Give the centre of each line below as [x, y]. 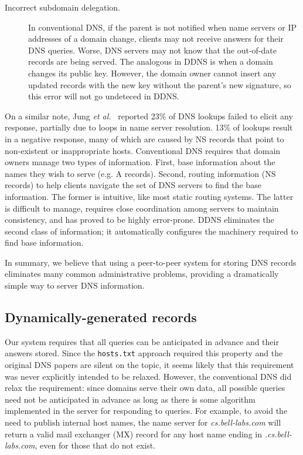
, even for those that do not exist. [95, 445]
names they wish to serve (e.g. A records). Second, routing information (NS [140, 173]
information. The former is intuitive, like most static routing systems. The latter [149, 196]
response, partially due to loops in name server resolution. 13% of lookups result [149, 127]
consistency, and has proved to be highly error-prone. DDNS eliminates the [139, 220]
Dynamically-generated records [101, 317]
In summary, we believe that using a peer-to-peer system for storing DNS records [151, 262]
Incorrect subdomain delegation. [62, 7]
